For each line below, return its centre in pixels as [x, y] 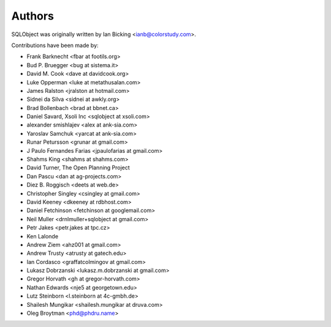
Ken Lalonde [42, 236]
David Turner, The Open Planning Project [78, 167]
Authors [33, 16]
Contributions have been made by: [55, 45]
